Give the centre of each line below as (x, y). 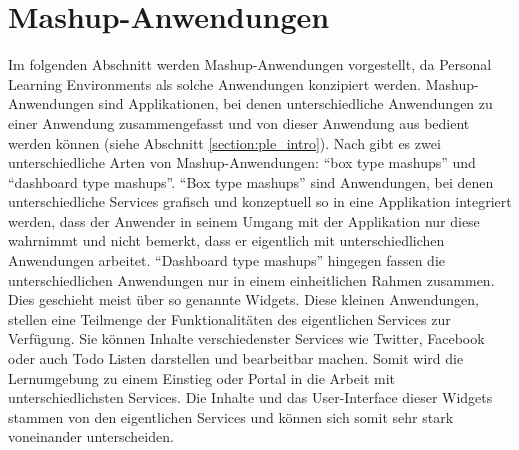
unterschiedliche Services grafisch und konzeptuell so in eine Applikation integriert (260, 201)
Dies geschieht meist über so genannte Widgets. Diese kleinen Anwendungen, (244, 299)
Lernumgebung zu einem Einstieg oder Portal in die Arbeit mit (202, 377)
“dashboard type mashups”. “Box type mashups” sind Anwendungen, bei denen (251, 181)
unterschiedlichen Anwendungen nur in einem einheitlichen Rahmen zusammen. (251, 279)
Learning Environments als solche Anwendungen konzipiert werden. (215, 83)
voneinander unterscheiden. (91, 436)
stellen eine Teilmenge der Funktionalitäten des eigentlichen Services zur (229, 318)
